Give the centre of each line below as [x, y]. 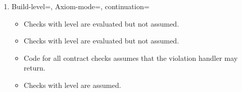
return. [35, 68]
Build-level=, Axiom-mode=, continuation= [81, 6]
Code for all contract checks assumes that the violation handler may [131, 57]
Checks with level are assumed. [72, 85]
